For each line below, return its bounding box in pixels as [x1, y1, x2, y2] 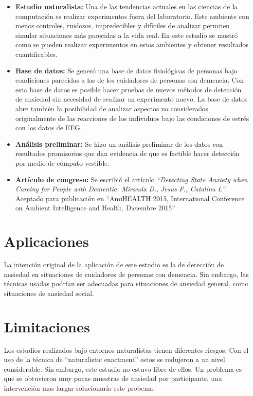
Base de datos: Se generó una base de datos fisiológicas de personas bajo [15, 65, 237, 75]
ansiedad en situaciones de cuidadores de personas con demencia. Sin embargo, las [4, 269, 249, 279]
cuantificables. [15, 49, 57, 59]
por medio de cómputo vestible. [15, 157, 109, 168]
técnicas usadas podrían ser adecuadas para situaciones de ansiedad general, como [4, 278, 249, 289]
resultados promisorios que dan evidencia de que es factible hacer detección [15, 148, 239, 158]
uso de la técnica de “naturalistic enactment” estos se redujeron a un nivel [4, 354, 225, 364]
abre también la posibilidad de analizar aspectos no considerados [15, 103, 208, 113]
